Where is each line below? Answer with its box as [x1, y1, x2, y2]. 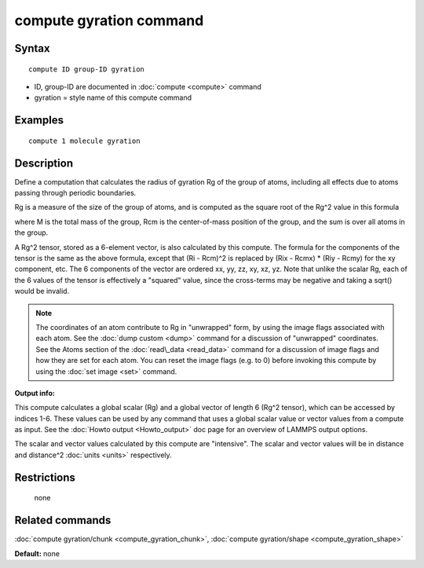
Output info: [14, 388, 55, 398]
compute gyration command [14, 12, 204, 29]
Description [14, 156, 74, 170]
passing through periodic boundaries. [14, 189, 137, 198]
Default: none [14, 548, 60, 558]
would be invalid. [14, 287, 70, 296]
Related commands [14, 514, 111, 527]
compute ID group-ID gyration [28, 64, 145, 74]
